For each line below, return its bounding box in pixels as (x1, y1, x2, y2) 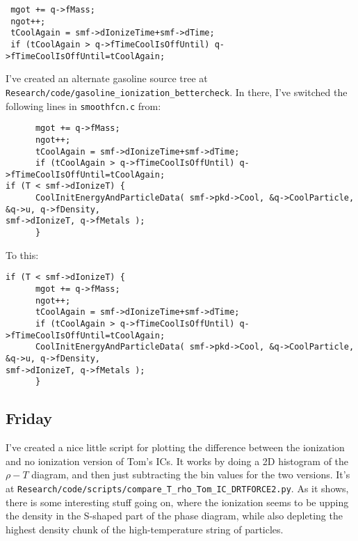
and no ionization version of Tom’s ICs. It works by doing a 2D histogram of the (6, 453, 349, 468)
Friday (6, 407, 53, 429)
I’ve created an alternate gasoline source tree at (6, 71, 208, 86)
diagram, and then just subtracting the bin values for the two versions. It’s (31, 467, 350, 482)
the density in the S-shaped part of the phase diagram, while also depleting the (6, 508, 343, 523)
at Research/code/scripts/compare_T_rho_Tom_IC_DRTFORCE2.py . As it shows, (6, 480, 349, 495)
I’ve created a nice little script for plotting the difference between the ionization (6, 440, 345, 455)
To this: (6, 247, 39, 262)
